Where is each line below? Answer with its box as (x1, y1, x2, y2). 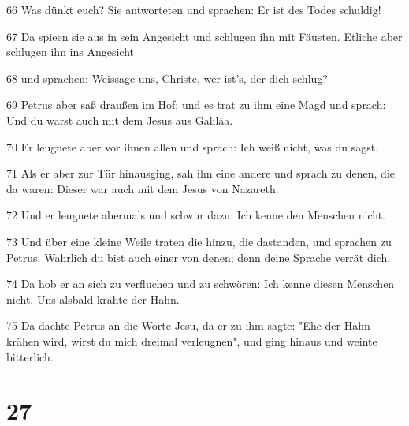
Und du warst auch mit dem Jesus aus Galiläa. (6, 111, 233, 128)
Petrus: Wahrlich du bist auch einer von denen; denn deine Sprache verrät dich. (6, 248, 391, 265)
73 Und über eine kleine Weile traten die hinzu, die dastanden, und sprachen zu (6, 233, 392, 249)
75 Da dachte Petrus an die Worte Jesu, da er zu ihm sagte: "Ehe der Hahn (6, 317, 370, 334)
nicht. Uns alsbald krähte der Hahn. (6, 290, 180, 307)
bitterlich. (6, 348, 54, 364)
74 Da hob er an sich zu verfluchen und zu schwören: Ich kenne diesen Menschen (6, 275, 395, 292)
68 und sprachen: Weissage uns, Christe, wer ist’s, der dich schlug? (6, 69, 328, 86)
